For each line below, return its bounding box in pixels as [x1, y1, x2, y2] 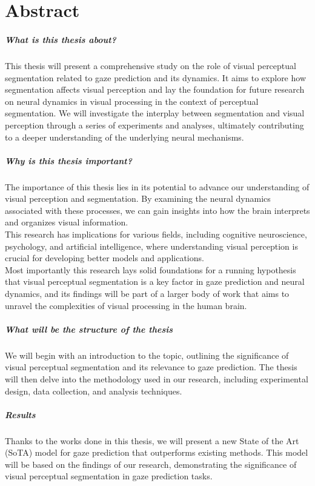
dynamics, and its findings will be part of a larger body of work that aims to [5, 287, 290, 299]
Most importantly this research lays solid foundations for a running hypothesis [5, 263, 296, 276]
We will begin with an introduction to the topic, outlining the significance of [5, 348, 289, 361]
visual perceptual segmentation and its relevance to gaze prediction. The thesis [5, 361, 297, 373]
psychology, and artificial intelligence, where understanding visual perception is [5, 239, 298, 252]
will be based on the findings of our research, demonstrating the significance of [5, 458, 297, 470]
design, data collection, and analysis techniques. [5, 384, 182, 397]
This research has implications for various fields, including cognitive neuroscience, [5, 228, 307, 241]
